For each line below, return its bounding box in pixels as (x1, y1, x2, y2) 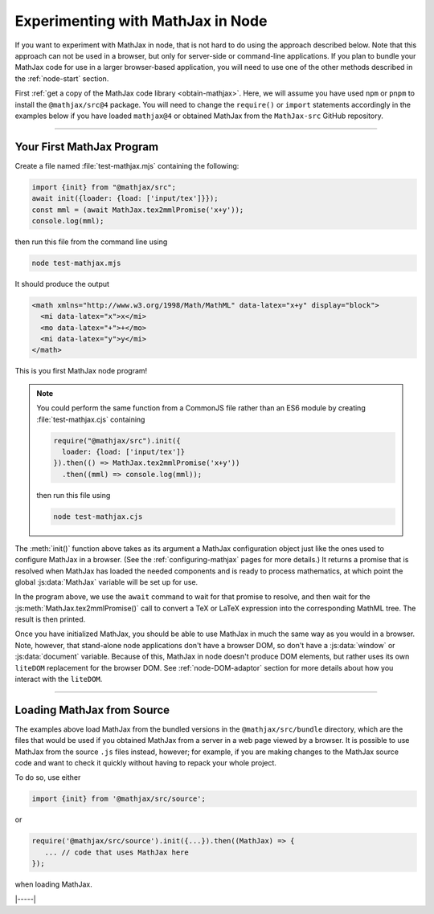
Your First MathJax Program (14, 140, 159, 153)
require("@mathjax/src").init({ (53, 436, 181, 445)
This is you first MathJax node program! (14, 366, 148, 376)
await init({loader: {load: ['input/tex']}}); (31, 194, 219, 203)
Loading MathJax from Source (14, 703, 170, 716)
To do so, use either (14, 773, 81, 782)
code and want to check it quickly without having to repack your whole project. (14, 758, 277, 768)
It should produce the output (14, 279, 110, 288)
